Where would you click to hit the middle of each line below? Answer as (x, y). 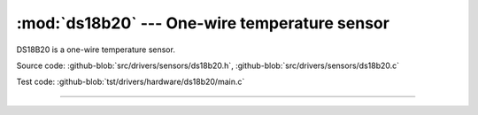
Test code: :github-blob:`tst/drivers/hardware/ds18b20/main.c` (131, 82)
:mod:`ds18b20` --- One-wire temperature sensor (203, 23)
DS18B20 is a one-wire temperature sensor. (96, 50)
